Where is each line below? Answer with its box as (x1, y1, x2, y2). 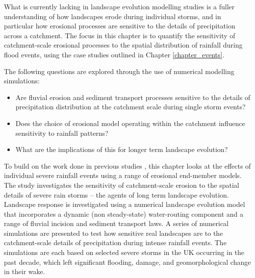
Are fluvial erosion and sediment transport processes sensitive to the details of (15, 92, 251, 102)
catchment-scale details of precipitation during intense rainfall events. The (4, 237, 227, 248)
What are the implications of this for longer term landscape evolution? (15, 144, 228, 154)
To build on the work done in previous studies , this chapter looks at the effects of (4, 160, 251, 171)
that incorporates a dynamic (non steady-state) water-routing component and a (4, 208, 244, 219)
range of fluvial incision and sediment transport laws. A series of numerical (4, 218, 229, 228)
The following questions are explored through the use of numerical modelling (4, 66, 234, 76)
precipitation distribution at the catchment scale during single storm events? (15, 101, 246, 112)
